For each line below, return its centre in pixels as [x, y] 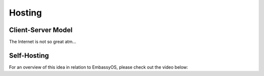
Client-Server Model [41, 30]
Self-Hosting [29, 55]
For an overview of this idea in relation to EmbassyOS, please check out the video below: [99, 67]
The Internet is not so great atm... [43, 42]
